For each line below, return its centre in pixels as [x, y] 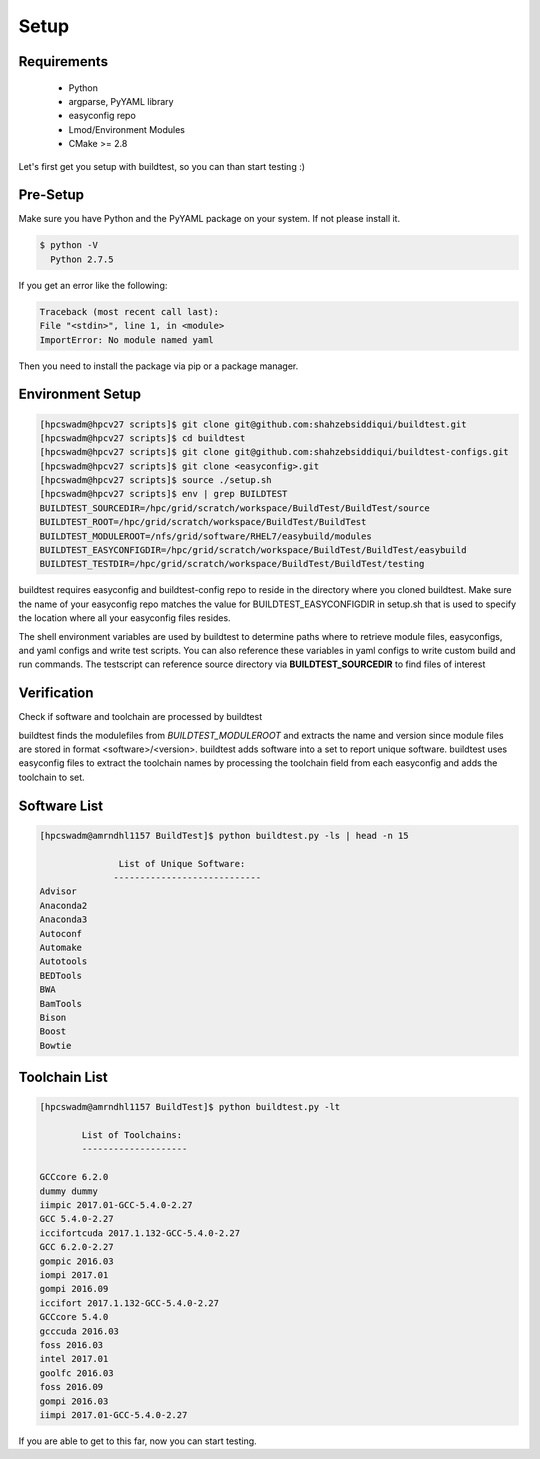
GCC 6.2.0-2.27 [76, 1247]
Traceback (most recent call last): [129, 311]
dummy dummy [69, 1191]
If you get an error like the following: [93, 285]
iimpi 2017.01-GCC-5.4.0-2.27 [113, 1414]
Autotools [63, 961]
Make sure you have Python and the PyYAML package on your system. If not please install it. [209, 219]
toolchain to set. [51, 777]
